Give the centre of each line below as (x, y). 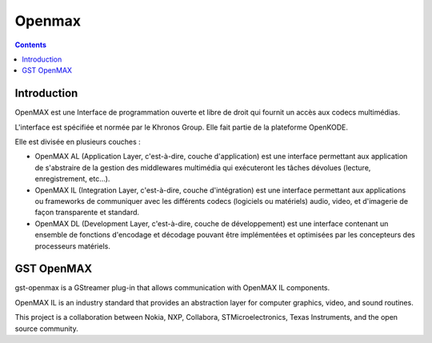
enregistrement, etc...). (72, 179)
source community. (47, 329)
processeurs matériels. (73, 246)
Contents (31, 45)
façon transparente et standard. (87, 213)
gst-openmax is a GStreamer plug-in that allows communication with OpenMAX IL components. (172, 288)
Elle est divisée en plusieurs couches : (78, 142)
